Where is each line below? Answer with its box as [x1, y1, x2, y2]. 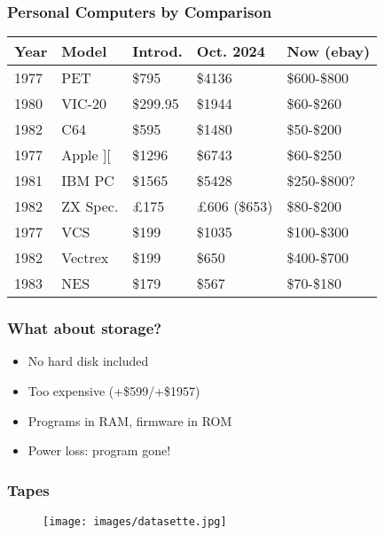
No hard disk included [27, 352, 149, 370]
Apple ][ [61, 144, 111, 166]
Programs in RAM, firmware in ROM [27, 411, 232, 430]
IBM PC [61, 170, 114, 191]
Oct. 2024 [196, 41, 265, 62]
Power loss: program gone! [27, 441, 171, 460]
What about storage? [7, 317, 162, 339]
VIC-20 [61, 93, 106, 114]
